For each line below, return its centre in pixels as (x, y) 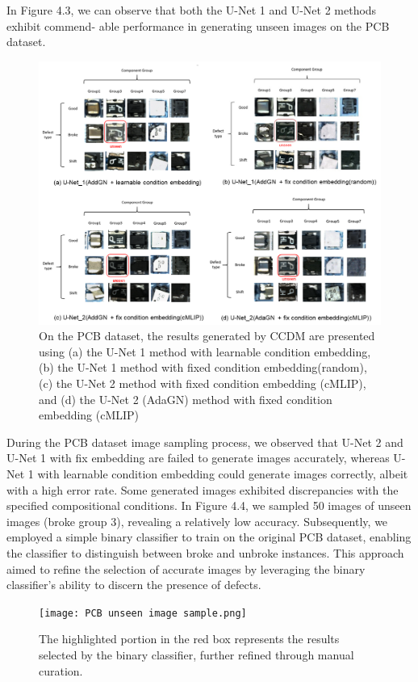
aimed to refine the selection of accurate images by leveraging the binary (186, 568)
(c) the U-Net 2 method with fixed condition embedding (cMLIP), (203, 383)
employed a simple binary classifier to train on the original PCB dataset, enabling (209, 537)
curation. (61, 670)
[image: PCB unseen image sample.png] (143, 613)
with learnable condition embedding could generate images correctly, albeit (223, 473)
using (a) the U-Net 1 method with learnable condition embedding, (205, 351)
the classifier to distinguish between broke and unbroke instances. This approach (205, 552)
